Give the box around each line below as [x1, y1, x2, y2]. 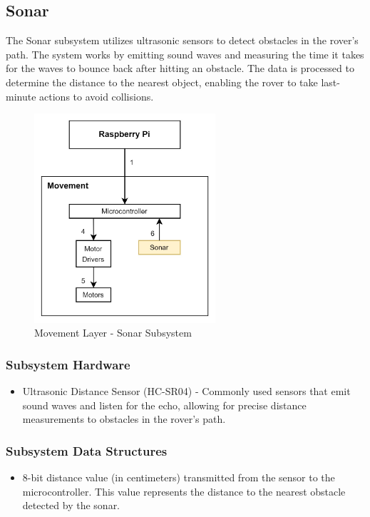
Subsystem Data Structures [6, 441, 168, 459]
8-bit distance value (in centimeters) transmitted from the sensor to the [22, 469, 335, 484]
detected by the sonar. [22, 498, 120, 513]
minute [6, 88, 36, 103]
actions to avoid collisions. [39, 88, 154, 103]
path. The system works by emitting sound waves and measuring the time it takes [6, 46, 364, 61]
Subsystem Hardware [6, 355, 130, 373]
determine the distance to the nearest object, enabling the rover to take [6, 74, 318, 89]
